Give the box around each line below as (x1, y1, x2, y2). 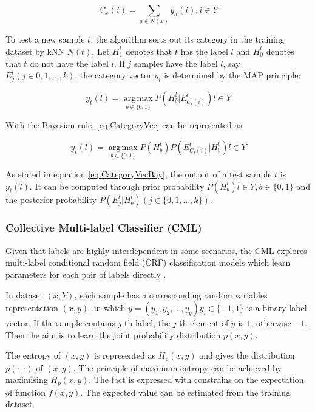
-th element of (176, 317, 229, 329)
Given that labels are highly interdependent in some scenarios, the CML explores (5, 244, 307, 256)
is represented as (93, 349, 155, 362)
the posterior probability (5, 193, 97, 205)
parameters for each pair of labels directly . (5, 267, 166, 280)
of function (5, 385, 46, 398)
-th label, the (121, 317, 171, 329)
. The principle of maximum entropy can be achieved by (73, 361, 282, 374)
